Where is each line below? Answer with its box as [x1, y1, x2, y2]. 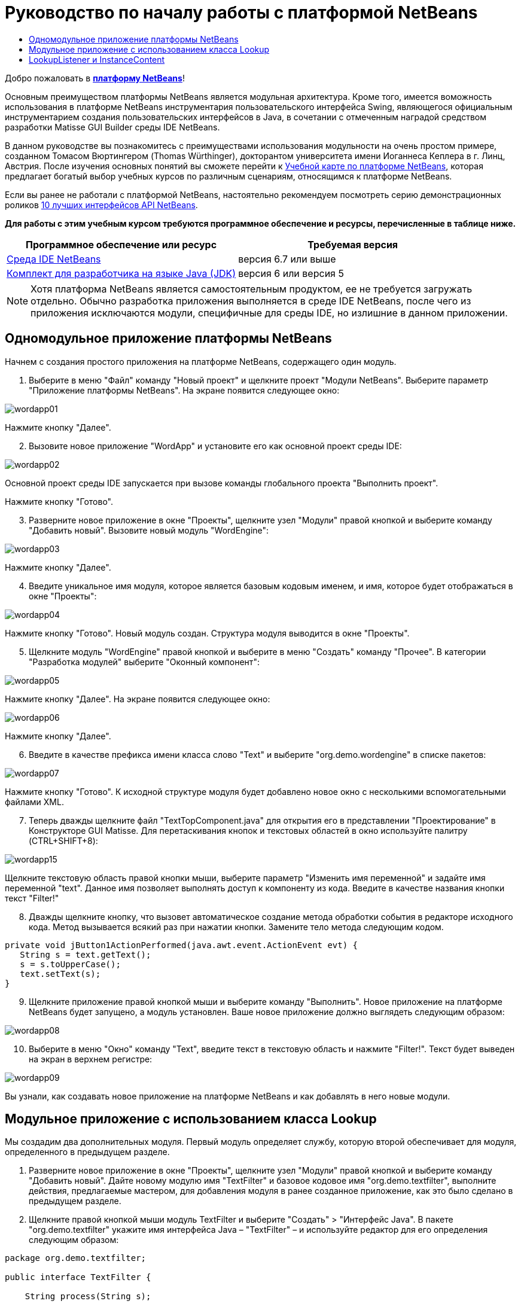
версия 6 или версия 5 [238, 267, 344, 279]
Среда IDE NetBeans [7, 252, 101, 265]
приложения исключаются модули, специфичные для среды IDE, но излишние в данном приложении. [31, 306, 508, 319]
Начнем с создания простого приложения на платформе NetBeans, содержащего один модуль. [5, 356, 397, 367]
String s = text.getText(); [20, 949, 151, 959]
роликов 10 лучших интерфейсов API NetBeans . [5, 199, 198, 210]
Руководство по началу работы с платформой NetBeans [5, 2, 478, 23]
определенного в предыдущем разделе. [5, 1147, 170, 1157]
